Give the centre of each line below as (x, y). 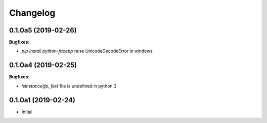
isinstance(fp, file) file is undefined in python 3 (69, 86)
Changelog (32, 13)
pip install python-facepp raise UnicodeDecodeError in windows (87, 51)
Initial (27, 112)
